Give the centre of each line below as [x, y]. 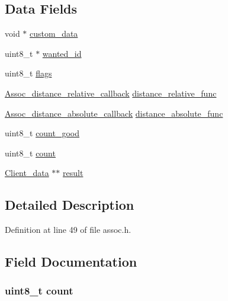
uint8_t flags [28, 73]
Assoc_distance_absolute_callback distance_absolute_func [114, 113]
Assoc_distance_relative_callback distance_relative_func [111, 93]
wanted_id [62, 53]
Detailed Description [70, 205]
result [73, 173]
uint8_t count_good [42, 133]
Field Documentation [71, 262]
